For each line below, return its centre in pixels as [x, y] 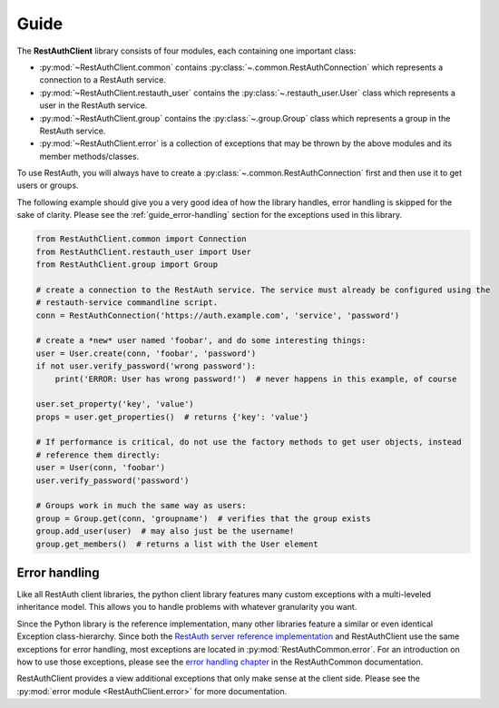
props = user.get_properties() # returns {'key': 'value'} [172, 417]
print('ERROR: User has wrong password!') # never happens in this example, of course [256, 379]
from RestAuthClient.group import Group [127, 265]
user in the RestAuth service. [93, 105]
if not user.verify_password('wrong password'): [146, 366]
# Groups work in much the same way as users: [141, 506]
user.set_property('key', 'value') [115, 404]
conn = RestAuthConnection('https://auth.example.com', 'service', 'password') [218, 315]
